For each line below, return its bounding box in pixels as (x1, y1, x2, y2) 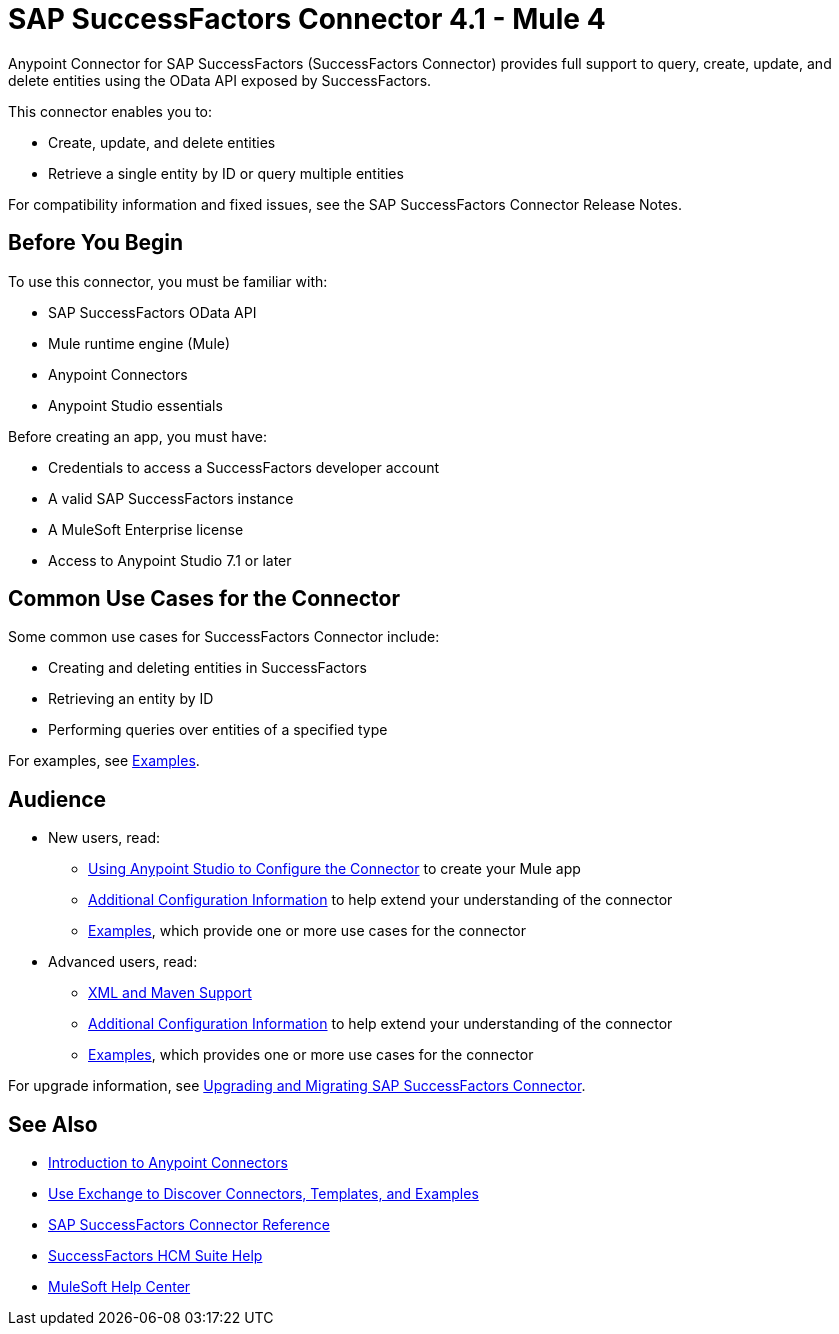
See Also (8, 1111, 98, 1137)
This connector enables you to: (8, 102, 212, 120)
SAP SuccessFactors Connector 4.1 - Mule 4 (8, 2, 606, 36)
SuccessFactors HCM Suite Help (48, 1247, 263, 1265)
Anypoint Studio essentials (48, 396, 223, 414)
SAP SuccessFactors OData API (48, 303, 257, 321)
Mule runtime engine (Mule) (48, 334, 231, 352)
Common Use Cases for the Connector (8, 586, 400, 612)
